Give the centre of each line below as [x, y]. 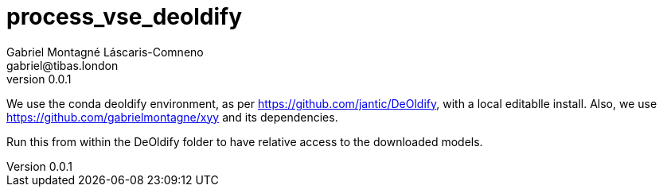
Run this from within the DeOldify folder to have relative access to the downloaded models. [245, 141]
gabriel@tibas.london [62, 65]
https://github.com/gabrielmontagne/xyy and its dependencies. [172, 117]
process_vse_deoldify [124, 17]
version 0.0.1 [39, 79]
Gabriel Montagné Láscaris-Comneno [105, 52]
